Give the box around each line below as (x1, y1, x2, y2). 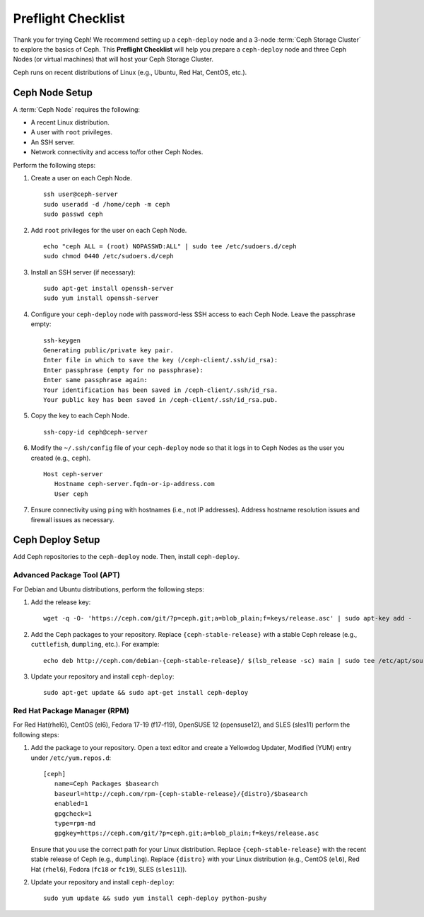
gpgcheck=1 (54, 809, 92, 817)
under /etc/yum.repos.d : (30, 754, 112, 762)
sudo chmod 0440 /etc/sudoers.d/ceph (43, 252, 175, 260)
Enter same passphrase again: (43, 376, 148, 384)
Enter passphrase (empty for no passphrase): (43, 366, 204, 374)
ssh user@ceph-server (43, 190, 118, 198)
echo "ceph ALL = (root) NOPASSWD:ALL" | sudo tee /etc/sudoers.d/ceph (43, 242, 297, 250)
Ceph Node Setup (13, 86, 93, 98)
